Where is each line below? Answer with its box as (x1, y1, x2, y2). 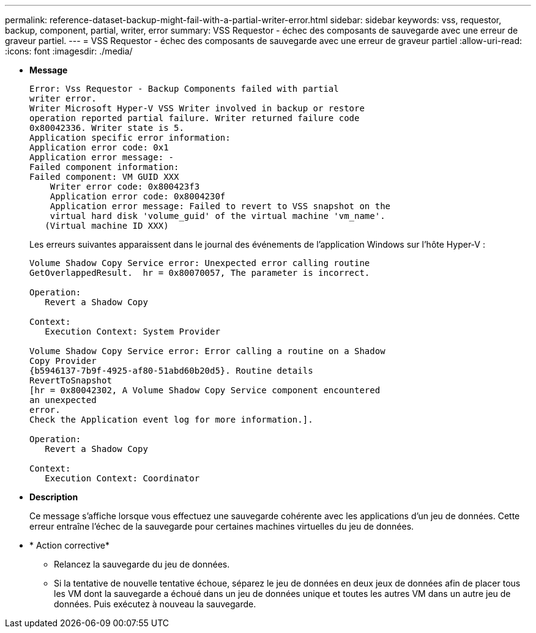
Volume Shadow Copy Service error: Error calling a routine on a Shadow (29, 346, 385, 356)
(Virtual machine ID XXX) (45, 221, 169, 231)
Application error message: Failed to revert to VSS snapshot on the (50, 201, 391, 211)
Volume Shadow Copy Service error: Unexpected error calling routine (29, 258, 370, 268)
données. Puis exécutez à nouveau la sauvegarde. (54, 599, 256, 609)
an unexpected (29, 395, 97, 405)
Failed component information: (29, 162, 179, 172)
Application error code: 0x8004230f (50, 191, 226, 201)
